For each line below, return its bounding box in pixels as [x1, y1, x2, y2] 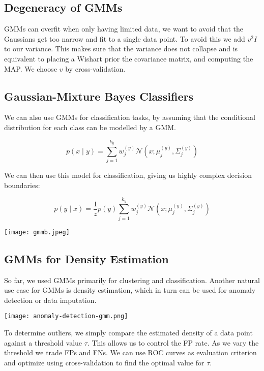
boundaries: [4, 179, 40, 190]
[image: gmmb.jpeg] [4, 228, 70, 236]
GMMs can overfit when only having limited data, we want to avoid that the [4, 23, 243, 34]
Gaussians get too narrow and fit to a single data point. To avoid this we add [4, 33, 245, 44]
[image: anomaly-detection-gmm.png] [4, 313, 128, 320]
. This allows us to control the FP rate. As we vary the [87, 337, 259, 348]
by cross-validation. [65, 63, 126, 74]
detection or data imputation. [4, 294, 97, 305]
